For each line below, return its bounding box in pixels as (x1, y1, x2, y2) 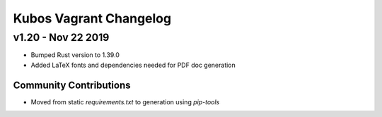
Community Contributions (13, 79, 131, 91)
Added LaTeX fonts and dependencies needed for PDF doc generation (30, 61, 236, 69)
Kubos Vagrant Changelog (13, 11, 172, 26)
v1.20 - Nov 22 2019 (13, 31, 110, 44)
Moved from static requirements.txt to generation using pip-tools (30, 97, 220, 106)
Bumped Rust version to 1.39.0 (30, 51, 120, 59)
